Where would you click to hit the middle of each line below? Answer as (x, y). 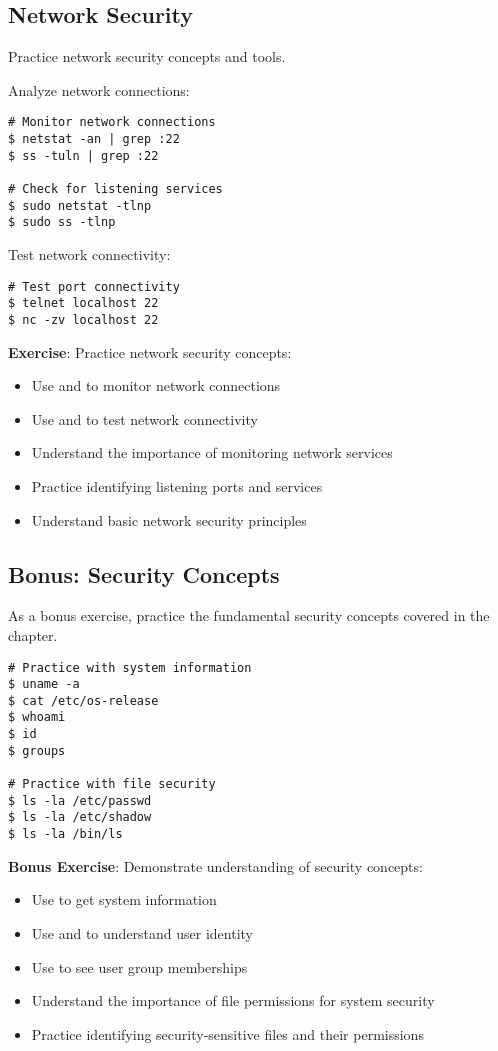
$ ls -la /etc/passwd (80, 800)
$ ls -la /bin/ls (65, 834)
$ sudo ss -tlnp (62, 222)
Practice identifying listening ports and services (177, 485)
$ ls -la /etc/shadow (80, 817)
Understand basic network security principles (169, 519)
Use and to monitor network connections (156, 385)
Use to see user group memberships (139, 966)
